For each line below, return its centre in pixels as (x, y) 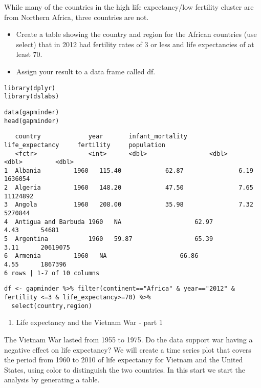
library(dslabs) (32, 97)
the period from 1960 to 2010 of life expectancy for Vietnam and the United (124, 360)
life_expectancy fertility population (85, 145)
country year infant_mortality (101, 137)
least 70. (29, 54)
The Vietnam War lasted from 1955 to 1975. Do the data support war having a (128, 339)
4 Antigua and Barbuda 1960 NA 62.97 (109, 222)
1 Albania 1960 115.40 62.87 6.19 (129, 170)
